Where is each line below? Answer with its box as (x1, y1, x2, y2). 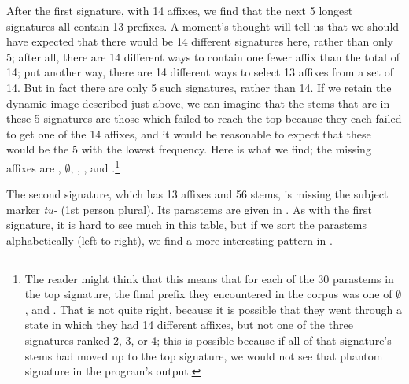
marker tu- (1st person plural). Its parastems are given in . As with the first (6, 201, 372, 217)
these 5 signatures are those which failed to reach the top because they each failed (6, 110, 402, 127)
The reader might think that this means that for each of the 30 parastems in (24, 270, 394, 286)
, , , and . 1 (70, 157, 120, 175)
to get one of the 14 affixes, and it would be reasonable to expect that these (6, 125, 371, 142)
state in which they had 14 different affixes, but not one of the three (24, 316, 353, 333)
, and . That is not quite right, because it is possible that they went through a (24, 301, 402, 317)
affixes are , (6, 159, 61, 175)
